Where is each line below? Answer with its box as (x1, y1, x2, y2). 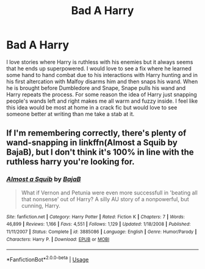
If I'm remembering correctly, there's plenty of (6, 128, 187, 138)
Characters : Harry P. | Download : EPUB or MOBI (6, 236, 110, 242)
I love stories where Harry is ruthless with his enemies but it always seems (6, 58, 193, 65)
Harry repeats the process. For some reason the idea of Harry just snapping (6, 90, 197, 98)
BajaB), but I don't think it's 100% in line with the (6, 147, 194, 158)
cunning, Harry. (21, 202, 61, 209)
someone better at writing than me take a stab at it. (6, 110, 135, 117)
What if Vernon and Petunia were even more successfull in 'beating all (21, 189, 198, 196)
